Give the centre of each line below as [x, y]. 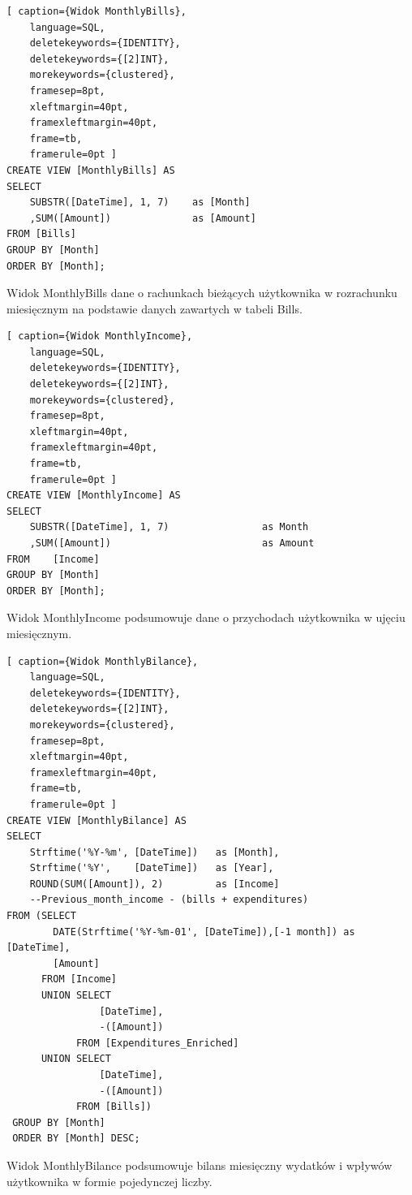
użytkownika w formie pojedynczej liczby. [109, 1181]
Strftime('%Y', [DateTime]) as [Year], [152, 868]
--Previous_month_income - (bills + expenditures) [169, 900]
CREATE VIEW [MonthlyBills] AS [91, 170]
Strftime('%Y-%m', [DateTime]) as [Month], [154, 852]
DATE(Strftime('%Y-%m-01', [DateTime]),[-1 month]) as [204, 932]
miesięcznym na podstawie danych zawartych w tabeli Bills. [154, 308]
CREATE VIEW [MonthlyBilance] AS [97, 820]
